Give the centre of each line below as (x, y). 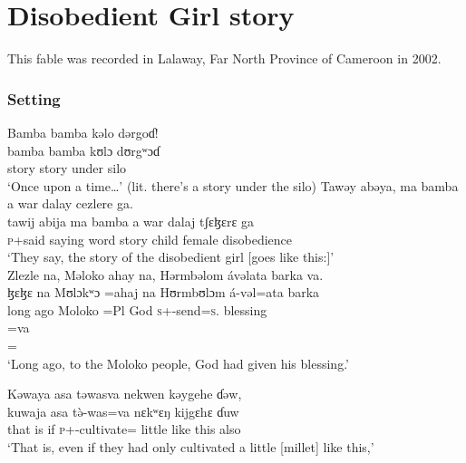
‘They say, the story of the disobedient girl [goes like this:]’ (171, 257)
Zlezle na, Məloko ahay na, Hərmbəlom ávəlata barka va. (165, 274)
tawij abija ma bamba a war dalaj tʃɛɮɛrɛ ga (131, 221)
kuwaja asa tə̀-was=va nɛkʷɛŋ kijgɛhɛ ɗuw (123, 411)
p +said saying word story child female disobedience (150, 239)
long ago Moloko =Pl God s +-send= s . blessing (137, 309)
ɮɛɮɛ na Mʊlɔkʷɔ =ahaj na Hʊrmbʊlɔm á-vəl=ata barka (164, 292)
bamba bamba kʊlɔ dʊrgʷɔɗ (84, 150)
